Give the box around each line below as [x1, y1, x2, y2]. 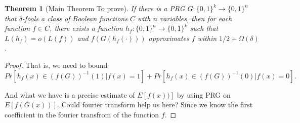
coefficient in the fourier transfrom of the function [5, 109, 159, 119]
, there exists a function [50, 23, 123, 33]
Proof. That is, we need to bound [5, 59, 108, 70]
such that [190, 23, 219, 33]
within [197, 32, 217, 43]
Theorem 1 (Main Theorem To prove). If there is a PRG [5, 3, 185, 13]
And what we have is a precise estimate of [5, 89, 135, 100]
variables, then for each [159, 13, 232, 23]
